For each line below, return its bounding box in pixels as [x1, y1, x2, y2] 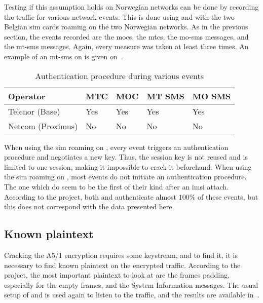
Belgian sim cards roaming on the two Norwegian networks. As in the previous [4, 21, 248, 32]
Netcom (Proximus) [8, 120, 78, 132]
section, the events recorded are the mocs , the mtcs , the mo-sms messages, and [4, 31, 249, 42]
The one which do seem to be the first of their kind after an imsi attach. [4, 181, 229, 192]
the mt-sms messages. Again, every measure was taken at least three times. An [4, 41, 249, 52]
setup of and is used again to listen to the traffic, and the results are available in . [4, 289, 259, 300]
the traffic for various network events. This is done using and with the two [4, 11, 235, 22]
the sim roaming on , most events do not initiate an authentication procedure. [4, 171, 247, 182]
